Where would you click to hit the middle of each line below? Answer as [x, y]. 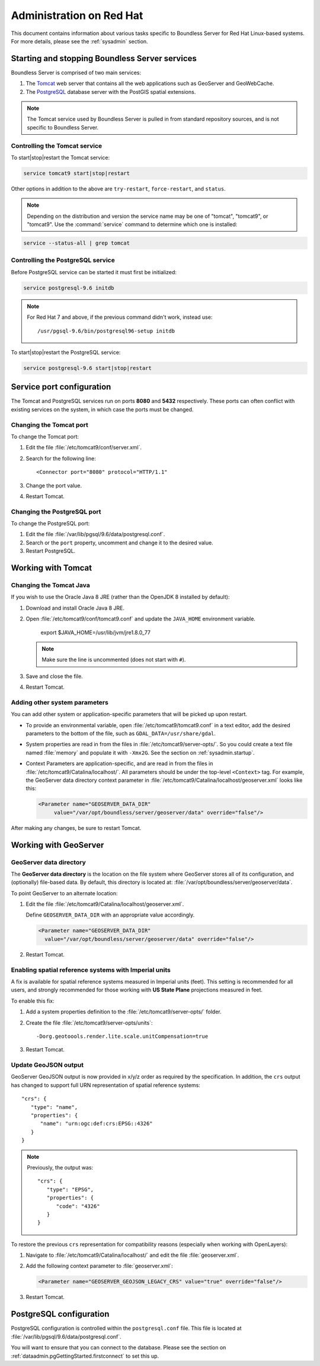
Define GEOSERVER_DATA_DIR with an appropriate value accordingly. [110, 915]
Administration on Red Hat [77, 15]
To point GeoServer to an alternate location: [64, 893]
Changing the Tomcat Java [50, 585]
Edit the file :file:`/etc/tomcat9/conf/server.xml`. [84, 448]
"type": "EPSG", [70, 1189]
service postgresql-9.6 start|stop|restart [88, 368]
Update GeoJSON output [47, 1065]
